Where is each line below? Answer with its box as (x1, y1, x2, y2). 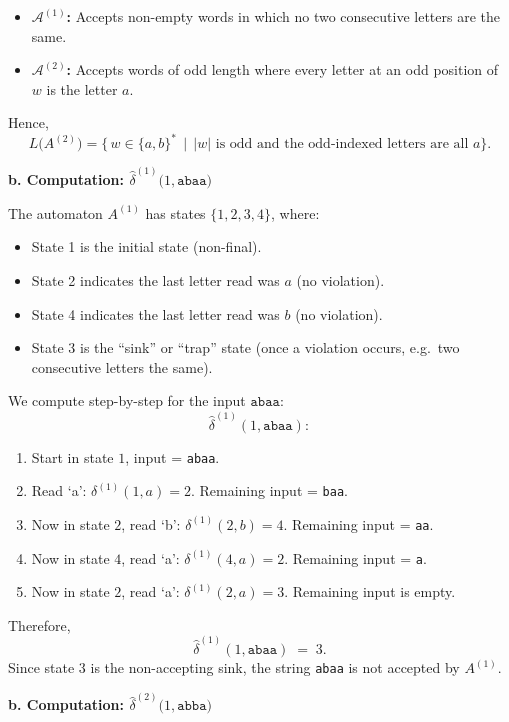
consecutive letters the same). (31, 356, 213, 377)
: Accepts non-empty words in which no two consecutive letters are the (66, 6, 500, 26)
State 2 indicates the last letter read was (31, 269, 280, 290)
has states (145, 202, 206, 223)
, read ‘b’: (121, 513, 181, 534)
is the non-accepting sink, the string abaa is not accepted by (90, 657, 460, 677)
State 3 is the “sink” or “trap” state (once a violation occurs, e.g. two (31, 337, 460, 358)
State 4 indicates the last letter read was (31, 303, 280, 324)
